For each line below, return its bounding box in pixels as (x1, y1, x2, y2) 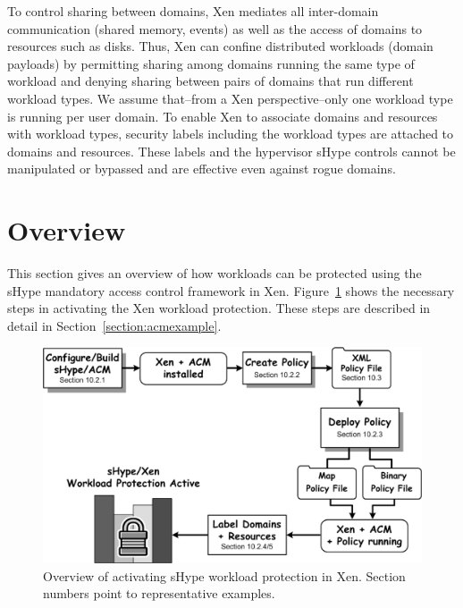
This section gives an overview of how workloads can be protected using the (7, 264, 422, 283)
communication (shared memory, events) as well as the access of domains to (7, 19, 423, 38)
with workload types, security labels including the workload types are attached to (7, 124, 454, 143)
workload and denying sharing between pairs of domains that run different (7, 72, 414, 90)
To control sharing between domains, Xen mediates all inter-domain (7, 2, 379, 20)
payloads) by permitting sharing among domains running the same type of (7, 54, 415, 72)
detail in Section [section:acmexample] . (7, 316, 222, 334)
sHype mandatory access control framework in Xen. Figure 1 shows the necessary (7, 281, 455, 300)
